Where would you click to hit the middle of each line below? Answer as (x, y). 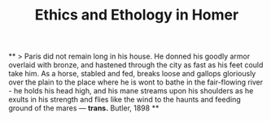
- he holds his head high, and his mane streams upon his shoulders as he (131, 91)
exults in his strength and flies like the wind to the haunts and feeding (125, 100)
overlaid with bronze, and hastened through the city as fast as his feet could (136, 65)
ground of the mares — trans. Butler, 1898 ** (84, 108)
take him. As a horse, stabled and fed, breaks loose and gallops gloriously (132, 74)
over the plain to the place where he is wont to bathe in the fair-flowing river (136, 82)
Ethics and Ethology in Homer (137, 15)
